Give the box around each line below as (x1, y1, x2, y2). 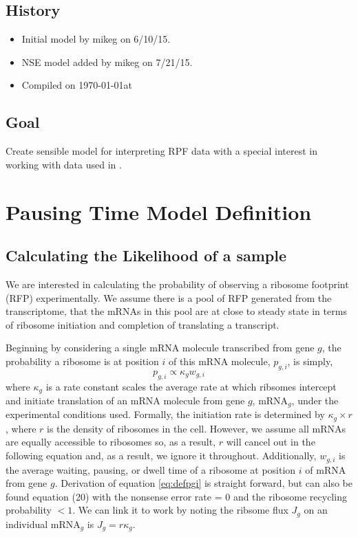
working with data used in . (6, 157, 122, 171)
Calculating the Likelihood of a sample (6, 245, 287, 266)
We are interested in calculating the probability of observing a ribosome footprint (6, 276, 349, 291)
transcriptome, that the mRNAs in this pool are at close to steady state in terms (6, 304, 347, 318)
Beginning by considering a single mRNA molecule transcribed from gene (6, 340, 315, 355)
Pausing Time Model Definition (6, 197, 312, 226)
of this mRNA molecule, (168, 353, 271, 368)
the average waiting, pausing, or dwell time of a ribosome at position (6, 462, 296, 476)
